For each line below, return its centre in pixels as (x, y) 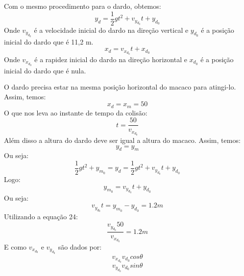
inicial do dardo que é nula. (45, 70)
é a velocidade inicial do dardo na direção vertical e (111, 30)
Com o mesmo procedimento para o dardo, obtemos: (83, 6)
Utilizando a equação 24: (41, 217)
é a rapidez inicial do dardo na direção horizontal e (111, 59)
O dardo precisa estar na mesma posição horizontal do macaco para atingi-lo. (120, 87)
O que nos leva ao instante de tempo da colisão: (76, 112)
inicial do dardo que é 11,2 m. (49, 41)
